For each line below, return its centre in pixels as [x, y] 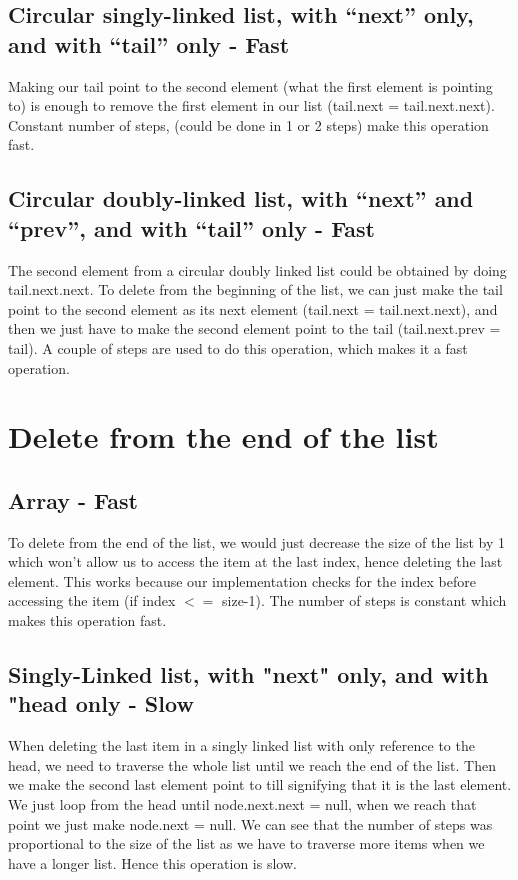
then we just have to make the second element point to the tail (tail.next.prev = [254, 328]
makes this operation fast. [87, 620]
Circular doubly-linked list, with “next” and [241, 198]
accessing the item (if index [92, 600]
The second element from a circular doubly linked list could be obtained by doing [257, 269]
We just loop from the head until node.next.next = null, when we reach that [242, 804]
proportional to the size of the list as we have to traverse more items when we [246, 843]
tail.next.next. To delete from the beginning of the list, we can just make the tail [255, 289]
